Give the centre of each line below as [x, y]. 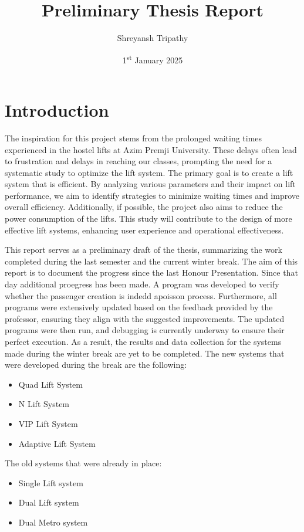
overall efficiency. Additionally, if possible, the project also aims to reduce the [144, 207]
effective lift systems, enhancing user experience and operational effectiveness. [144, 230]
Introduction [57, 109]
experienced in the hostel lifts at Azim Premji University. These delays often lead [151, 149]
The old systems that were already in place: [83, 463]
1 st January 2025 [153, 59]
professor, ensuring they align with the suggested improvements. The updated [145, 318]
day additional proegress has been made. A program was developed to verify [142, 284]
